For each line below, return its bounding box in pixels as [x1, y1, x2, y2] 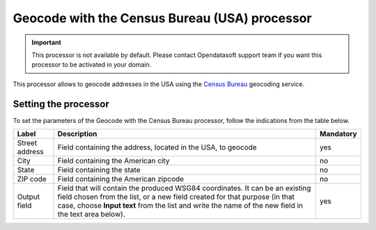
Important [31, 38, 62, 47]
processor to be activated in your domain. [31, 60, 152, 69]
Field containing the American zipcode [57, 174, 185, 184]
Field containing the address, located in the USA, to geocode [57, 142, 257, 152]
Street [17, 138, 38, 148]
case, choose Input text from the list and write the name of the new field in [57, 201, 303, 211]
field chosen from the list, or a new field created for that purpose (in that [57, 192, 295, 202]
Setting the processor [13, 98, 109, 110]
